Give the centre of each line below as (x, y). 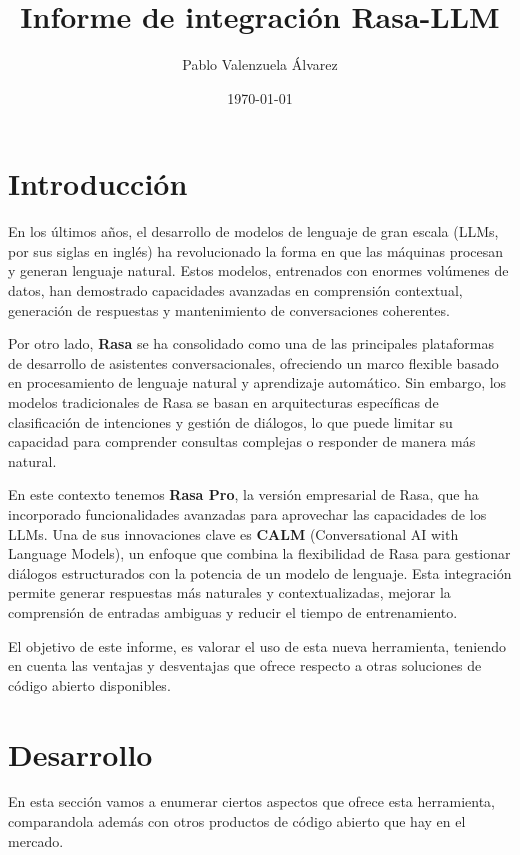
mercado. (36, 840)
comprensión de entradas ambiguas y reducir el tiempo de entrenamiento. (233, 611)
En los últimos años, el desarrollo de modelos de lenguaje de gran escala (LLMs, (253, 231)
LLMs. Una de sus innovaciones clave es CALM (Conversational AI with (233, 533)
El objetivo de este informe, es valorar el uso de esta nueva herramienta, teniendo (257, 645)
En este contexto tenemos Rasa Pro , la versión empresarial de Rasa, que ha (243, 494)
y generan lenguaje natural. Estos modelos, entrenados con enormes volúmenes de (258, 270)
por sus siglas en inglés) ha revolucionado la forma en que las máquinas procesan (256, 250)
